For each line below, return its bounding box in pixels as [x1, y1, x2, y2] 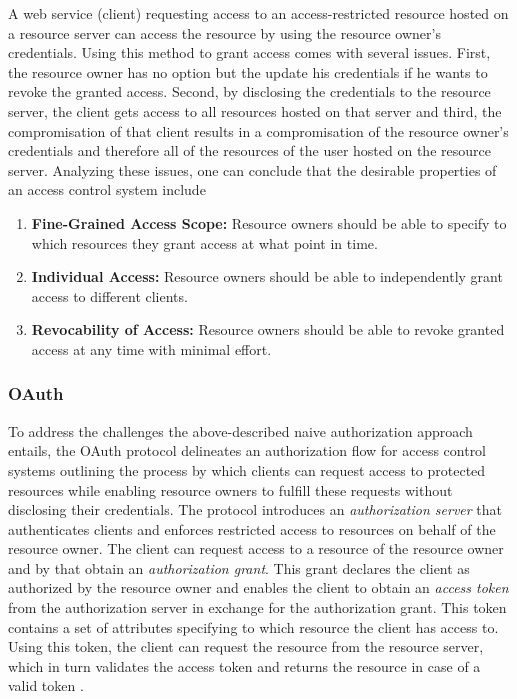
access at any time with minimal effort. [31, 338, 272, 359]
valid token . [8, 675, 84, 696]
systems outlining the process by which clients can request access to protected [8, 459, 486, 480]
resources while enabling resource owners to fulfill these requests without [8, 479, 453, 500]
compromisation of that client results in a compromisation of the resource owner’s [8, 120, 509, 141]
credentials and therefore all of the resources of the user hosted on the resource [8, 140, 491, 161]
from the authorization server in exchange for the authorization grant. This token [8, 597, 507, 618]
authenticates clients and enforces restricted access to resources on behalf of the [8, 518, 496, 539]
